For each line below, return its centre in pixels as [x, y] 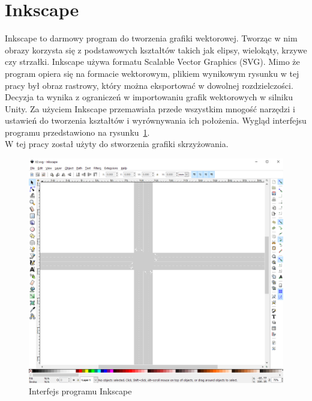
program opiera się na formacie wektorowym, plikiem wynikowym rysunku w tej [152, 73]
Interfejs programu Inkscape [80, 391]
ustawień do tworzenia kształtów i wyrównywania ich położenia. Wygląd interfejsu [156, 120]
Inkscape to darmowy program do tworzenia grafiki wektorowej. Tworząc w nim [151, 38]
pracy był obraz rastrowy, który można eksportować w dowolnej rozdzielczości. [149, 85]
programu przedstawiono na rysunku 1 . [77, 132]
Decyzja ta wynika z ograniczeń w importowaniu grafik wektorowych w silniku [149, 97]
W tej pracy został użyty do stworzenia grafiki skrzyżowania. [117, 144]
